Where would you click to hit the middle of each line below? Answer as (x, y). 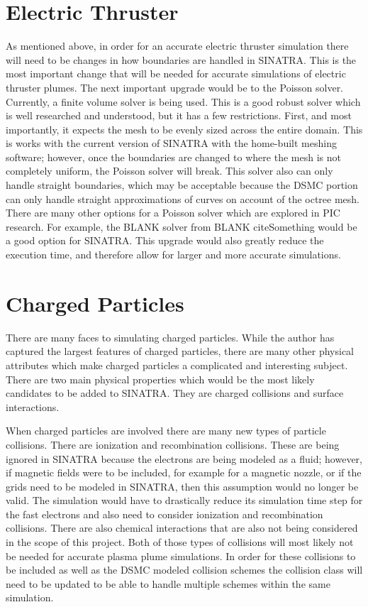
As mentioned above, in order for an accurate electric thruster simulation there (177, 46)
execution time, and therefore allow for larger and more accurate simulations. (173, 255)
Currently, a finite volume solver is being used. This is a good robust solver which (183, 101)
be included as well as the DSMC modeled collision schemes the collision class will (184, 570)
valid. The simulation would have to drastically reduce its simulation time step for (184, 500)
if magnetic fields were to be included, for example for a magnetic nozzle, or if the (184, 472)
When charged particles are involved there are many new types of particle (166, 431)
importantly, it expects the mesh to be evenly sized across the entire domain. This (184, 129)
